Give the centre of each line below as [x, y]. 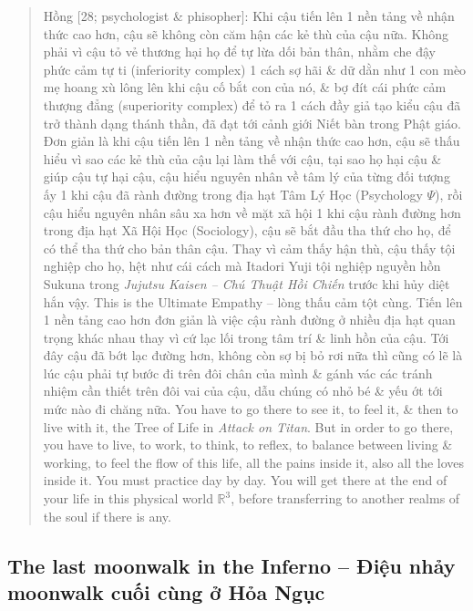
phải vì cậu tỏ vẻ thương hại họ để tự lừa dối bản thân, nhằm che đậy [239, 52]
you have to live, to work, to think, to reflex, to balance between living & [248, 445]
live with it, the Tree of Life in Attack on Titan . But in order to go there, [248, 426]
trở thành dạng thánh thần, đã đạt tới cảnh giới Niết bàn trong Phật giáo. [252, 123]
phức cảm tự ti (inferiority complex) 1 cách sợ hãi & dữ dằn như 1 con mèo [255, 69]
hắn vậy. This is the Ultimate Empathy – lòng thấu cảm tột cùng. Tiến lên [253, 301]
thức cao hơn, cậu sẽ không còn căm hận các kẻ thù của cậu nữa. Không [246, 33]
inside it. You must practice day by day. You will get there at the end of [245, 480]
